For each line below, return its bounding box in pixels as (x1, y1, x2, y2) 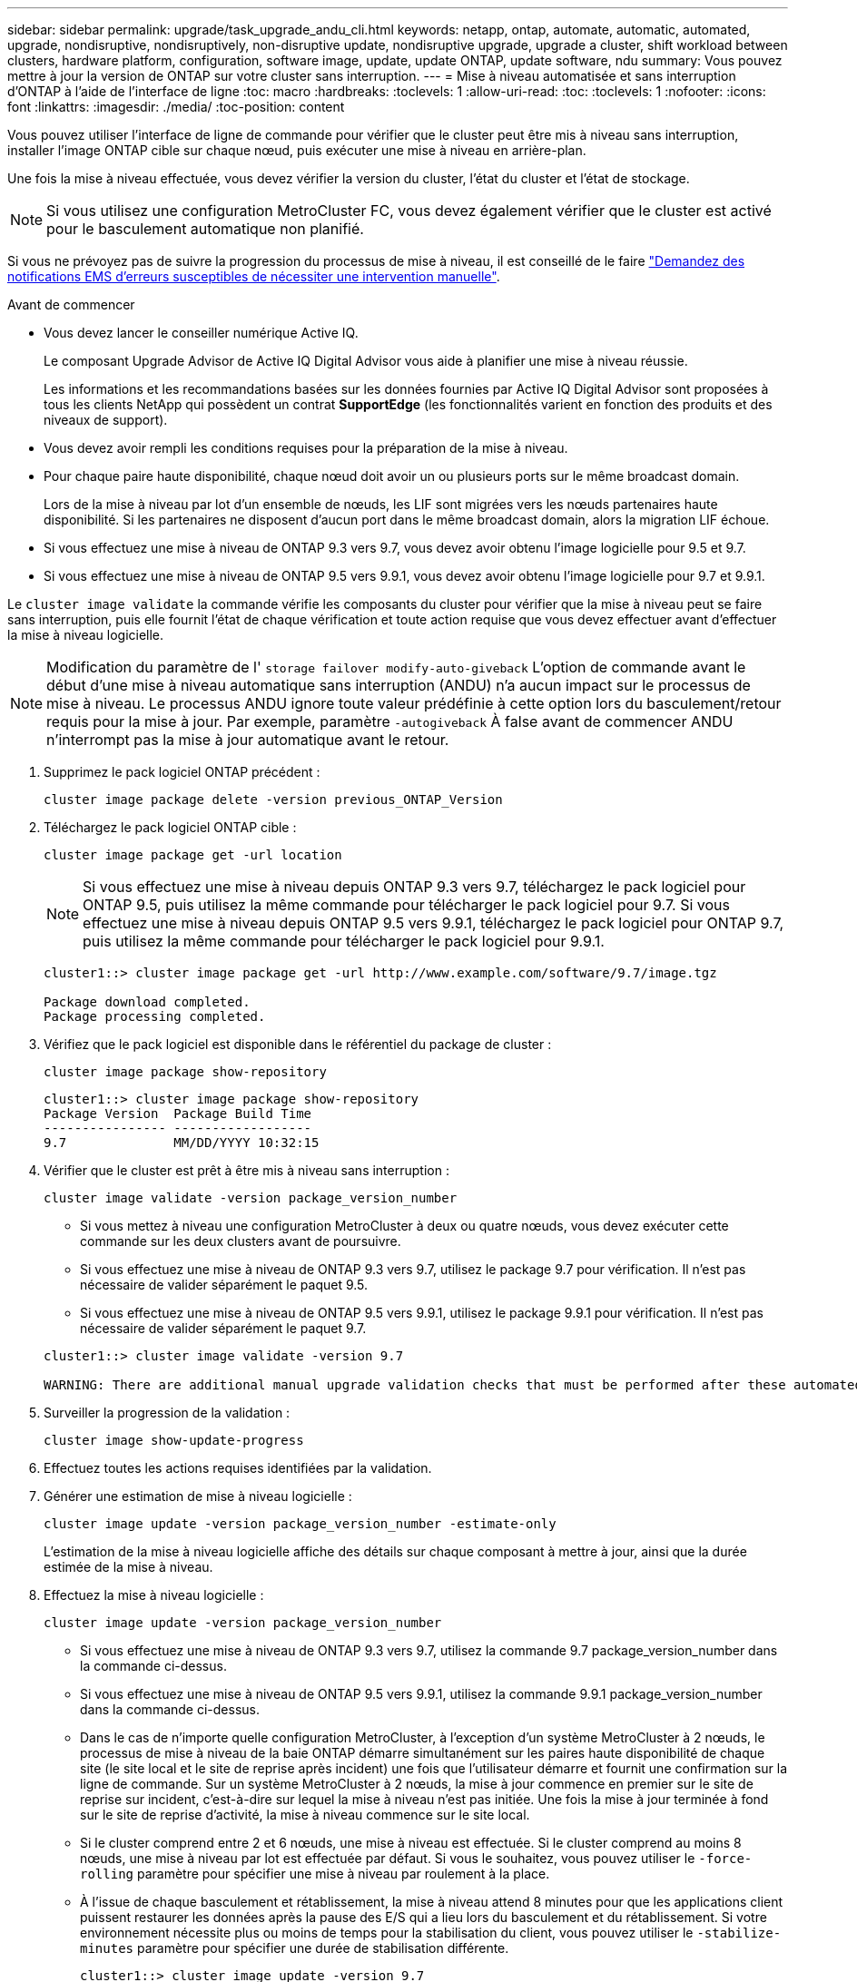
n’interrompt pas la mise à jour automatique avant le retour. (46, 731, 449, 749)
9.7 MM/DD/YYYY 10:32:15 (44, 1135, 320, 1150)
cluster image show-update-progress (44, 1433, 304, 1447)
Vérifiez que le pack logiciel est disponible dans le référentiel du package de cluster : (44, 1036, 552, 1052)
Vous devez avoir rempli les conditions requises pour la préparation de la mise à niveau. (44, 440, 568, 456)
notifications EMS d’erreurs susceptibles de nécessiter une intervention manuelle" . (7, 269, 500, 284)
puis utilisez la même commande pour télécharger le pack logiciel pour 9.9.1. (83, 932, 605, 950)
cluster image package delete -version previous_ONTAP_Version (44, 792, 503, 807)
